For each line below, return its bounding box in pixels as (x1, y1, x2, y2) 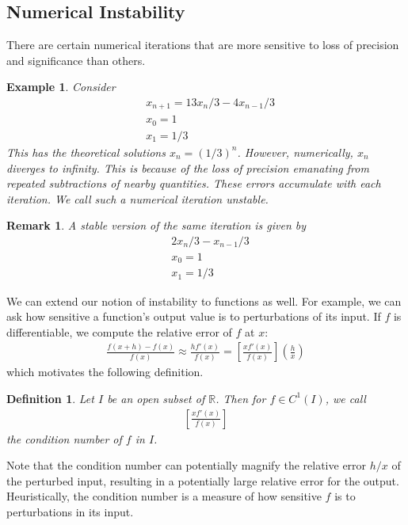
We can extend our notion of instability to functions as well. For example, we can (6, 292, 402, 309)
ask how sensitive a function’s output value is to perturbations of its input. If (6, 308, 381, 325)
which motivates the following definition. (6, 363, 204, 380)
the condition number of (6, 430, 122, 447)
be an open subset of (107, 390, 205, 406)
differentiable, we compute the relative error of (6, 323, 232, 340)
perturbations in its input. (6, 503, 134, 519)
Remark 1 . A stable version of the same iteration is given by (6, 217, 307, 234)
